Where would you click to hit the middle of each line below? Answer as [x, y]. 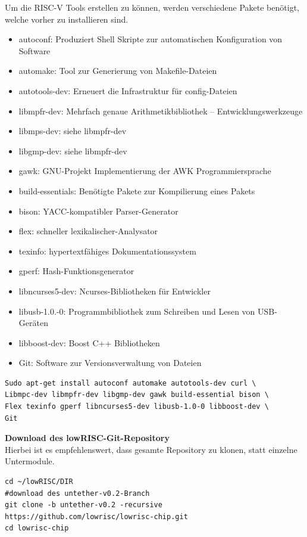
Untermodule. [30, 461]
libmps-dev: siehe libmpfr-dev [73, 131]
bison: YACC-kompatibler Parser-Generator [98, 211]
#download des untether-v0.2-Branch [77, 493]
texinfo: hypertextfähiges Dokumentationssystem [107, 251]
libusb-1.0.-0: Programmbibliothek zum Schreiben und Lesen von [137, 311]
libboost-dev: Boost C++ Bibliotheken [89, 342]
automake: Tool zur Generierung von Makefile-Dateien [118, 71]
